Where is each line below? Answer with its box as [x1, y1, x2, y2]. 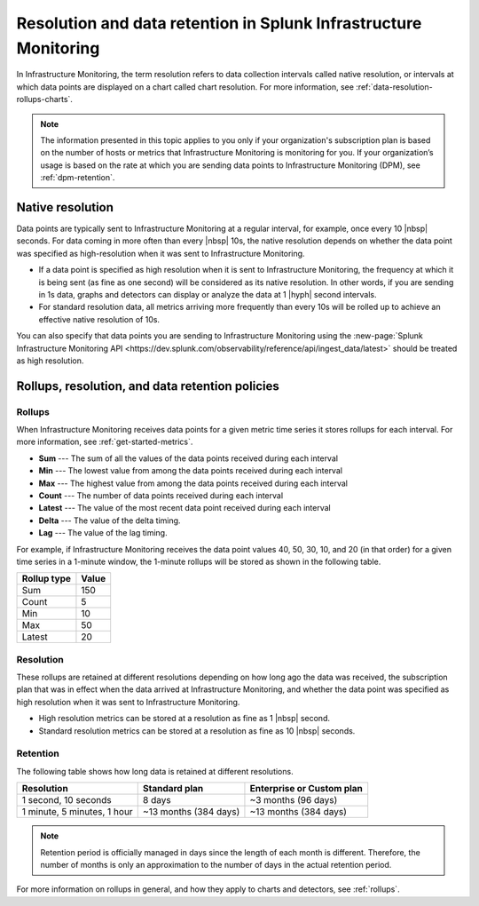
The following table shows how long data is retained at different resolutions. [16, 766, 294, 776]
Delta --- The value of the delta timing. [38, 515, 181, 526]
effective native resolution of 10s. [38, 314, 160, 324]
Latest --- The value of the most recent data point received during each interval [38, 503, 332, 513]
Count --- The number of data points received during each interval [38, 490, 284, 501]
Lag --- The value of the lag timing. [38, 528, 168, 538]
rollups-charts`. [16, 94, 73, 105]
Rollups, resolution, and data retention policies [16, 378, 279, 393]
